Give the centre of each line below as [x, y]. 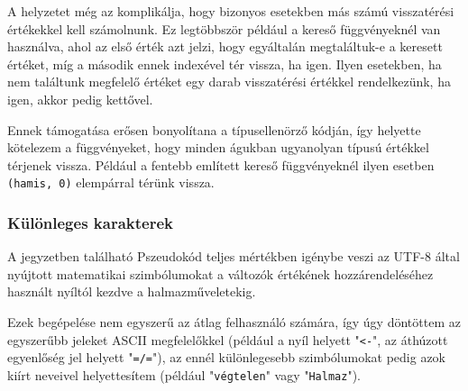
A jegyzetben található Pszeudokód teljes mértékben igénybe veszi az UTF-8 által [234, 256]
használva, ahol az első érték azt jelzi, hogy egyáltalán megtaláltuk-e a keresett [225, 46]
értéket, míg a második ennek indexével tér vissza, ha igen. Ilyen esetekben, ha [225, 64]
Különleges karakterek [90, 222]
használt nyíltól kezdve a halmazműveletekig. [132, 291]
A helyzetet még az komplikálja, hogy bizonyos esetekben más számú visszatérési [231, 11]
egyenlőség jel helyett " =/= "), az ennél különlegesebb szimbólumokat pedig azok [227, 357]
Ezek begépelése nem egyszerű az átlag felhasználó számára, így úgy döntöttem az [234, 322]
